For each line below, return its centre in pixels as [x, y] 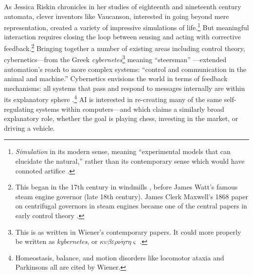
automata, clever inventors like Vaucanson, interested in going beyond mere [117, 16]
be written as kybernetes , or [56, 241]
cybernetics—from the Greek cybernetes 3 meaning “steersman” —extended [115, 59]
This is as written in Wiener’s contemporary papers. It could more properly [128, 232]
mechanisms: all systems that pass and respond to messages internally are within [125, 88]
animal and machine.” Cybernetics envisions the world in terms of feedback [116, 78]
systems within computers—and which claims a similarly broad [130, 109]
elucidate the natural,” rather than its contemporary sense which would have [130, 161]
